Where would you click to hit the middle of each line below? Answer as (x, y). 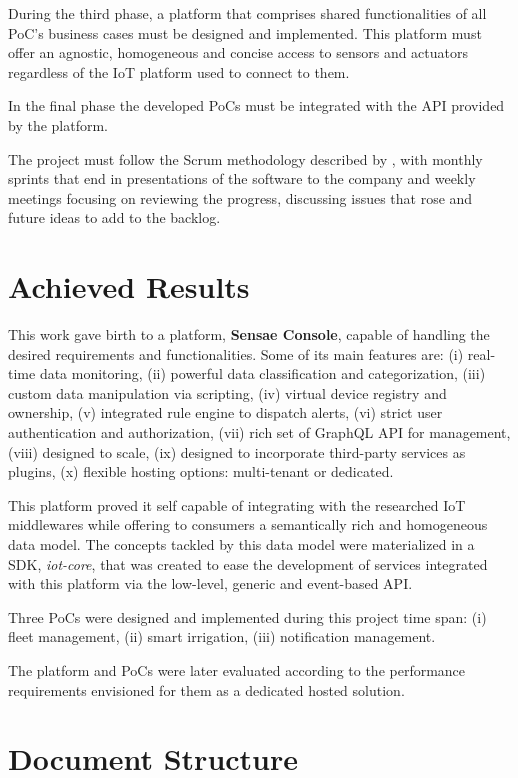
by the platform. (58, 124)
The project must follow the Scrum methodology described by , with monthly (245, 158)
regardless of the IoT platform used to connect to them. (179, 71)
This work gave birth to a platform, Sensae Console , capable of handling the (249, 334)
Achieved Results (129, 286)
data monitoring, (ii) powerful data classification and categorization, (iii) (262, 373)
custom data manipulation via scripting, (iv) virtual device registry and (227, 392)
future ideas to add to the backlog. (114, 217)
